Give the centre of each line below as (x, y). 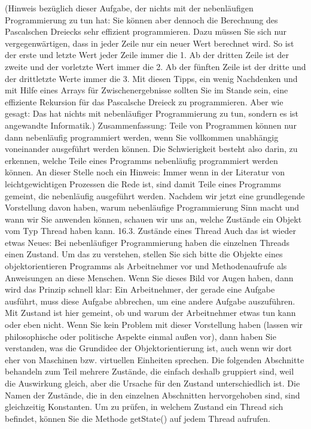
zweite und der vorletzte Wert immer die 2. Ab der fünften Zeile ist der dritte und (155, 66)
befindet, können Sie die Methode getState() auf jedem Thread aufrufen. (138, 418)
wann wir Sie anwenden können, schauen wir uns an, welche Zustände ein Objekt (153, 219)
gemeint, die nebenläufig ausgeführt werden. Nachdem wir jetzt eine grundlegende (155, 195)
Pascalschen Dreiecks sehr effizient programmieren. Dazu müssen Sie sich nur (146, 31)
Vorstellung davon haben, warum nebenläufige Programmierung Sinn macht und (152, 207)
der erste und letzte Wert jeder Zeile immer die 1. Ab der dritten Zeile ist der (147, 55)
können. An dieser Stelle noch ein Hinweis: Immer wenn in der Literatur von (145, 172)
